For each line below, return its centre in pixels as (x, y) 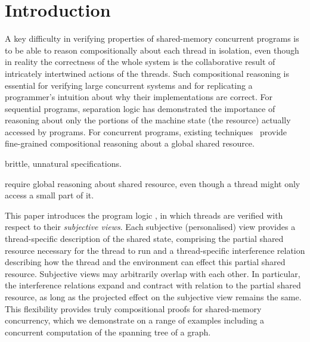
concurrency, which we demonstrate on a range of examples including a (135, 320)
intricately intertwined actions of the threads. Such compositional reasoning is (147, 73)
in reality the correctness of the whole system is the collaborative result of (140, 62)
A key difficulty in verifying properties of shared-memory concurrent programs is (152, 38)
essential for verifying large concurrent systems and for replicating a (129, 85)
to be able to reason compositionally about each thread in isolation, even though (152, 50)
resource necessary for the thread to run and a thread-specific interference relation (155, 250)
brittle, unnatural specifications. (63, 164)
